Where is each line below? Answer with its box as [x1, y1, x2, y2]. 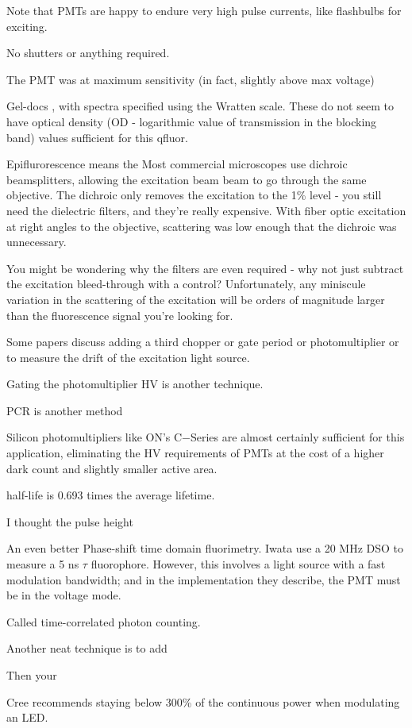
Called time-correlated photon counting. [6, 613, 201, 630]
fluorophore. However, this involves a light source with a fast [90, 556, 386, 572]
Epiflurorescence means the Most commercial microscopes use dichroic [6, 156, 348, 172]
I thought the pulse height [6, 513, 133, 530]
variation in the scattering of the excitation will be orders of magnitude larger [6, 291, 385, 307]
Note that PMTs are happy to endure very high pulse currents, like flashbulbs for [6, 2, 402, 18]
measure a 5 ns [6, 556, 79, 572]
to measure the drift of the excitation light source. [6, 349, 250, 365]
